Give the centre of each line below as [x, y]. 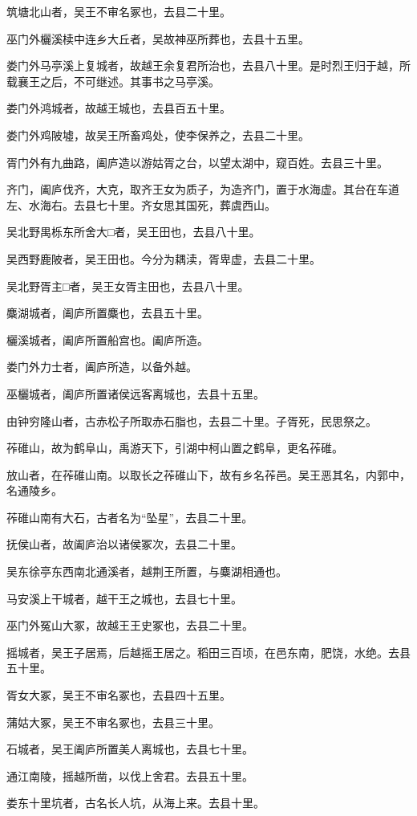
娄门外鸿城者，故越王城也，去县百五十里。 [119, 108]
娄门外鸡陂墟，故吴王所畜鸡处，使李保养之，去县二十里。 [158, 135]
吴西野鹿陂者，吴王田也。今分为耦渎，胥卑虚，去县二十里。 [164, 258]
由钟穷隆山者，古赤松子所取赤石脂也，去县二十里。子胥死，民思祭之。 [192, 420]
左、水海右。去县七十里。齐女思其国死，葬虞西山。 [141, 204]
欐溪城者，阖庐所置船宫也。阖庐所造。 [107, 339]
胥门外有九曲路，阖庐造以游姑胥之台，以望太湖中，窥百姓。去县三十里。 [197, 162]
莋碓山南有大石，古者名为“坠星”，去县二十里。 [130, 517]
